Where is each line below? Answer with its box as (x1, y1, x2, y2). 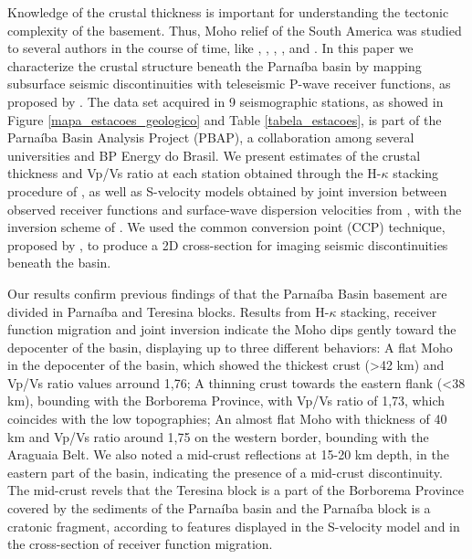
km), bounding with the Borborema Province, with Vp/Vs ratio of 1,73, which (7, 391, 446, 410)
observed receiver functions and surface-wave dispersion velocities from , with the (7, 199, 462, 218)
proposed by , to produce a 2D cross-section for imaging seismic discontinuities (7, 235, 448, 254)
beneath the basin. (7, 253, 111, 272)
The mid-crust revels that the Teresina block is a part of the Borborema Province (7, 480, 464, 500)
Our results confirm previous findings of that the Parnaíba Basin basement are (7, 283, 447, 302)
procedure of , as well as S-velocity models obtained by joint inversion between (7, 181, 447, 200)
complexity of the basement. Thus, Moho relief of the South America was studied (7, 20, 462, 39)
